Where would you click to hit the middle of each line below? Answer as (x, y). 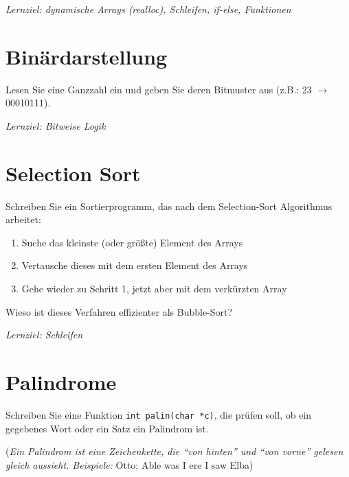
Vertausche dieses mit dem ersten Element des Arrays (135, 265)
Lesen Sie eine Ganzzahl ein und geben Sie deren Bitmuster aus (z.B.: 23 (159, 89)
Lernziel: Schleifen (44, 335)
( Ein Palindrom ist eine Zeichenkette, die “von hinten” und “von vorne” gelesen (174, 451)
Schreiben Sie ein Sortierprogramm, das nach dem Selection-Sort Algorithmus (169, 206)
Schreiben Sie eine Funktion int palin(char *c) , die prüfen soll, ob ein (159, 414)
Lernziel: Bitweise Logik (56, 125)
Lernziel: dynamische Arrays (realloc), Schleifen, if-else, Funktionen (148, 9)
